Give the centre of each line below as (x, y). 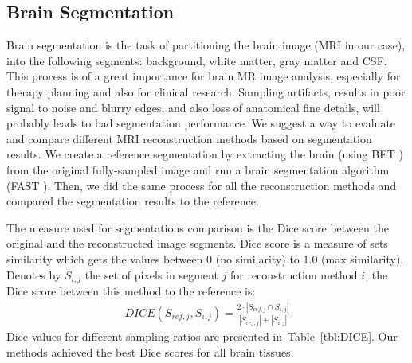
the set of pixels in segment (151, 274)
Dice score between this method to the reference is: (131, 290)
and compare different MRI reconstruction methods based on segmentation (189, 138)
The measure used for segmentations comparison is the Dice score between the (198, 227)
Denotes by (34, 274)
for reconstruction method (294, 274)
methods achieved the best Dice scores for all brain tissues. (150, 351)
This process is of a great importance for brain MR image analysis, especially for (204, 76)
